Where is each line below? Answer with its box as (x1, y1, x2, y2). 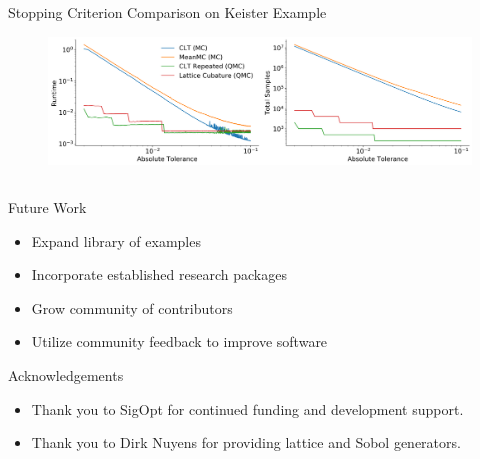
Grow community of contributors (31, 297, 233, 318)
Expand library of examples (31, 230, 201, 251)
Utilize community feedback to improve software (31, 331, 328, 352)
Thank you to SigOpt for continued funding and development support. (31, 398, 464, 419)
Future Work (8, 196, 87, 217)
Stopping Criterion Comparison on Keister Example (8, 2, 327, 22)
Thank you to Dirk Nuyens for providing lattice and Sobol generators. (31, 432, 461, 453)
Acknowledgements (8, 364, 124, 385)
